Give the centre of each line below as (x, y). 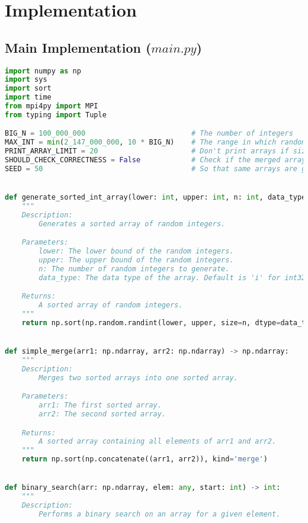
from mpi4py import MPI (52, 106)
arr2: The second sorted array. (102, 414)
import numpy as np (43, 71)
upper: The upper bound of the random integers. (136, 260)
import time (28, 97)
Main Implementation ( (78, 47)
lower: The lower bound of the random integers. (136, 251)
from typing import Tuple (56, 115)
